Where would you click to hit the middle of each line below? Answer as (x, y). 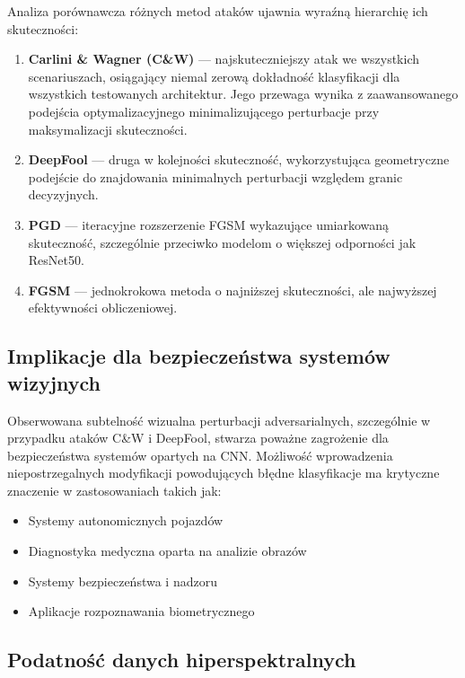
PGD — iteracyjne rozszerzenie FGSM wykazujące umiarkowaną (209, 224)
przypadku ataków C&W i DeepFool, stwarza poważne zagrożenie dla (198, 438)
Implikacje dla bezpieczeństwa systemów (199, 356)
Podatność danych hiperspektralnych (182, 660)
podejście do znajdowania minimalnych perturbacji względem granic (215, 176)
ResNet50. (56, 260)
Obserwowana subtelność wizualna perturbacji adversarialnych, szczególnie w (219, 420)
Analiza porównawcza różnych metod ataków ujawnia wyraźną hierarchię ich (218, 11)
